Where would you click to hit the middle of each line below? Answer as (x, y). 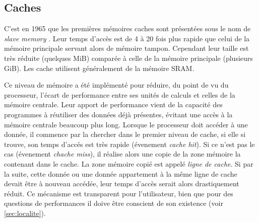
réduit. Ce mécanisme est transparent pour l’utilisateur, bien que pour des (119, 193)
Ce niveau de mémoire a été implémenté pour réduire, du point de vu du (116, 85)
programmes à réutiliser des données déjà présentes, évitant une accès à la (118, 114)
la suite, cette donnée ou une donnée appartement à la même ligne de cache (121, 173)
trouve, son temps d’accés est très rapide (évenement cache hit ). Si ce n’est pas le (129, 144)
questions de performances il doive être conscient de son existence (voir (114, 203)
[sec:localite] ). (25, 213)
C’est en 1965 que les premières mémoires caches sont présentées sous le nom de (127, 28)
